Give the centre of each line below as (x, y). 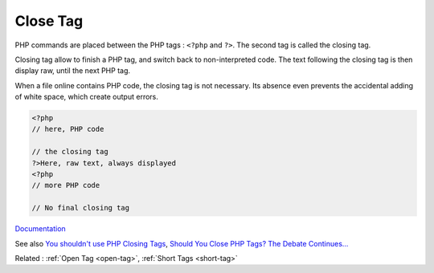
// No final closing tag (81, 208)
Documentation (40, 229)
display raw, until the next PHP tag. (73, 71)
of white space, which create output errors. (86, 97)
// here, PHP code (68, 129)
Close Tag (49, 21)
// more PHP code (66, 185)
